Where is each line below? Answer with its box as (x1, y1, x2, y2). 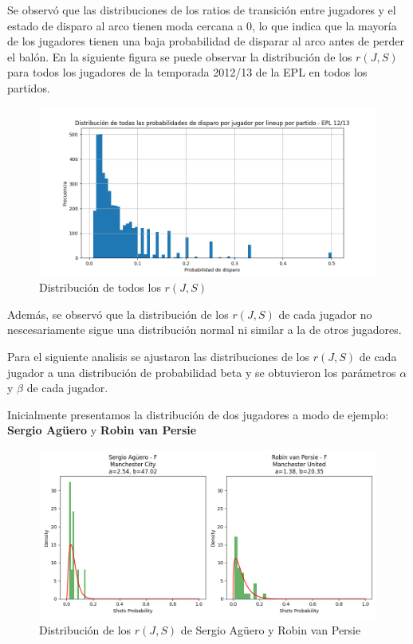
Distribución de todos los (39, 279, 161, 296)
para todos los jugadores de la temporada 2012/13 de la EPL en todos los (7, 64, 368, 80)
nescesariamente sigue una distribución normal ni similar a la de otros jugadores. (7, 321, 402, 338)
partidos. (7, 79, 50, 96)
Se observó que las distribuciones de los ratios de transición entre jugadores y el (7, 2, 396, 18)
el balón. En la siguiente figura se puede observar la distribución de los (7, 48, 352, 65)
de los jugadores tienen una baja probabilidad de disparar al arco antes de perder (7, 33, 405, 49)
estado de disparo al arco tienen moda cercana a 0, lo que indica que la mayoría (7, 17, 397, 33)
